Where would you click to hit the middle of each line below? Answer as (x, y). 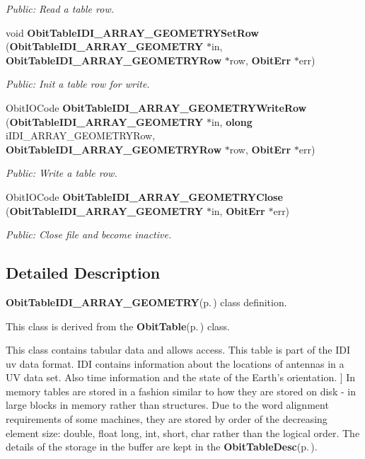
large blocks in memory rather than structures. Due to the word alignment (167, 405)
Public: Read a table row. (60, 8)
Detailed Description (83, 273)
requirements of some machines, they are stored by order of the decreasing (167, 419)
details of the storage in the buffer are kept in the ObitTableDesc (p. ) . (162, 447)
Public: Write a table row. (62, 173)
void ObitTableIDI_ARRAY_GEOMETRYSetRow (132, 32)
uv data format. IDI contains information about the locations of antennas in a (175, 363)
